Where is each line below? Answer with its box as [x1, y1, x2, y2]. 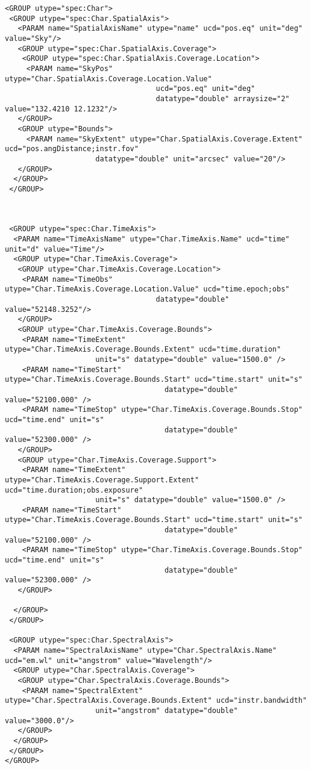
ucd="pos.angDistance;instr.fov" [5, 145, 139, 154]
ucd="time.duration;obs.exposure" [5, 485, 143, 494]
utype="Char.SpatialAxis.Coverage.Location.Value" [5, 74, 212, 83]
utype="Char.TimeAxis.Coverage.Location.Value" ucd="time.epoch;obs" [5, 285, 290, 294]
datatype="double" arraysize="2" [155, 94, 290, 103]
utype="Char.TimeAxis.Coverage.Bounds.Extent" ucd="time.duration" [5, 345, 281, 354]
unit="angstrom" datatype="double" [95, 706, 238, 715]
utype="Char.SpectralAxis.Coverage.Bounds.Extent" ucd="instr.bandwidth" [5, 696, 307, 705]
